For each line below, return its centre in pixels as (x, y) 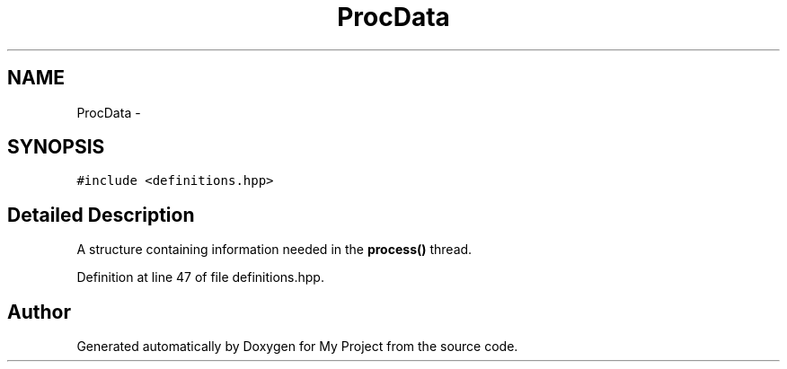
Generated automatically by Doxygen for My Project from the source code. (297, 347)
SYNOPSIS (56, 147)
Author (39, 312)
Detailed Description (101, 215)
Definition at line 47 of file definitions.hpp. (200, 277)
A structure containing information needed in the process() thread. (274, 250)
